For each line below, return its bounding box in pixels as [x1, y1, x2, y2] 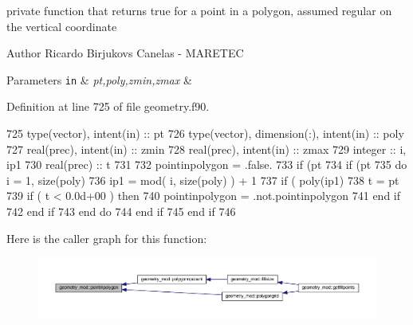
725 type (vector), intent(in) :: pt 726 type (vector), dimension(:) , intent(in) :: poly [6, 125, 404, 142]
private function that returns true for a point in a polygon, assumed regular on [6, 2, 392, 18]
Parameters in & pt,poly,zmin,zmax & [6, 71, 192, 88]
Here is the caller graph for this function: [6, 229, 207, 246]
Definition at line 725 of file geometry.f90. [6, 98, 210, 115]
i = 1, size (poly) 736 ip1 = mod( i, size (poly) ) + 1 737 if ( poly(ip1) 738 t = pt [6, 171, 399, 188]
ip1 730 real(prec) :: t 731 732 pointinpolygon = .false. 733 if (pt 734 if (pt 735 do [6, 156, 407, 173]
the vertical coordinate [6, 18, 117, 34]
